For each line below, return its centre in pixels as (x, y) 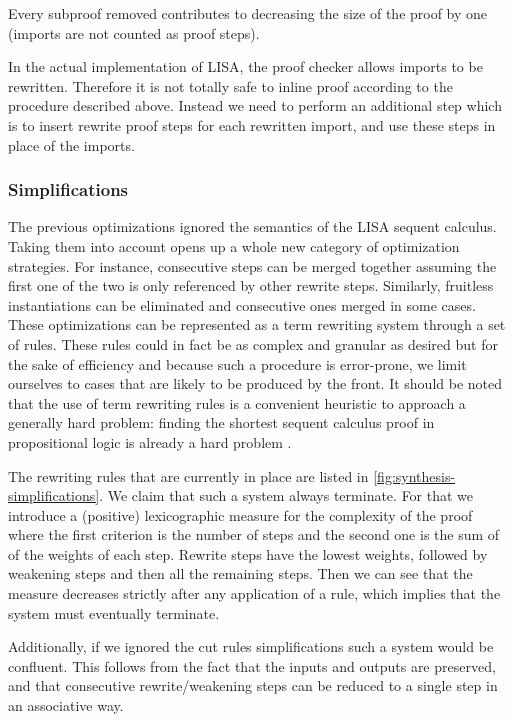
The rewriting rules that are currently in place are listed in (188, 475)
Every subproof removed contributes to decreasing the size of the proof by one (248, 13)
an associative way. (66, 705)
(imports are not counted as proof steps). (134, 32)
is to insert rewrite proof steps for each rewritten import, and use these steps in (252, 124)
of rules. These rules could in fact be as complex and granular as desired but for (253, 343)
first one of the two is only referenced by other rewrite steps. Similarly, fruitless (251, 285)
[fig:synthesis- (414, 475)
